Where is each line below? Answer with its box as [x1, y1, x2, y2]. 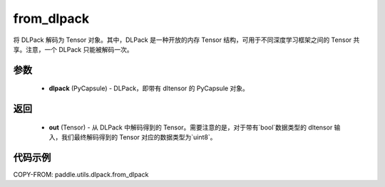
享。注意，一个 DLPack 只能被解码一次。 [13, 45, 133, 53]
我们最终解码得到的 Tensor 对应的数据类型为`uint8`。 [61, 133, 217, 141]
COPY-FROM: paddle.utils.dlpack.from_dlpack [13, 171, 149, 179]
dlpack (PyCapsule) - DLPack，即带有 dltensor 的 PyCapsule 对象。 [48, 84, 250, 92]
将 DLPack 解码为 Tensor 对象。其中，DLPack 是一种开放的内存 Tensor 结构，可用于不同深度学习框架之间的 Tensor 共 [13, 36, 360, 44]
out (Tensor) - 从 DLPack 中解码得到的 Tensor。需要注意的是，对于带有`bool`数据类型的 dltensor [48, 123, 333, 132]
